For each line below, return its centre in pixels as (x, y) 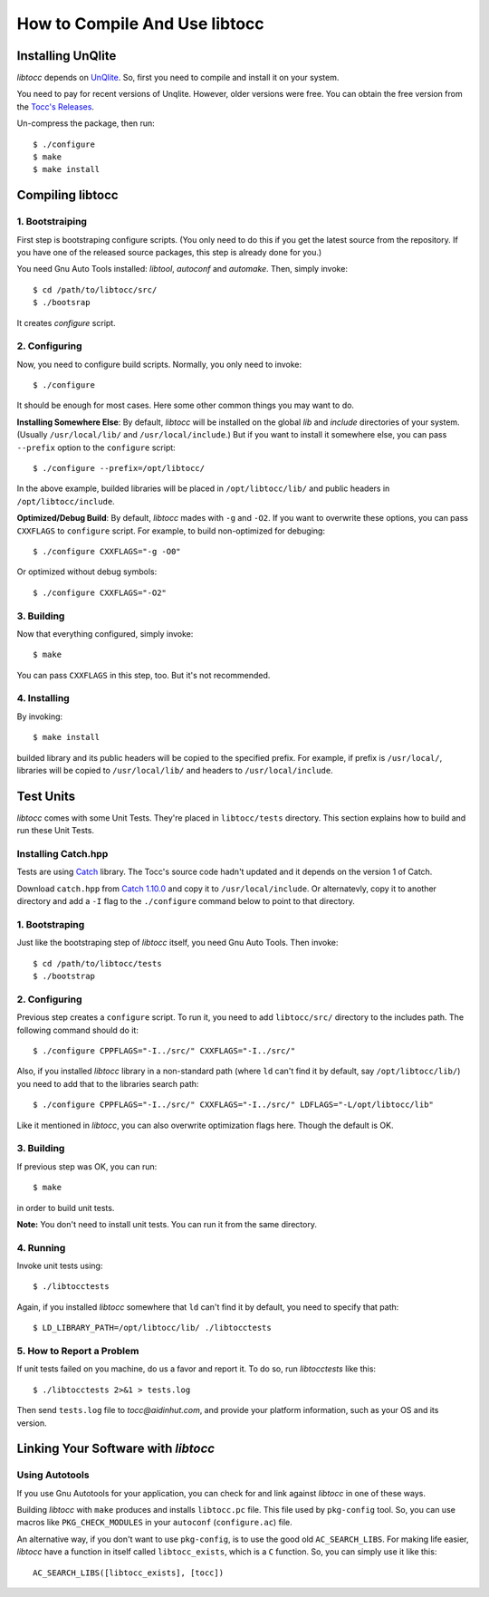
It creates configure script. (67, 322)
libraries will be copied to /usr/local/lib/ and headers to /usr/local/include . (175, 770)
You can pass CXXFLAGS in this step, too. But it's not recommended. (144, 675)
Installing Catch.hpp (62, 854)
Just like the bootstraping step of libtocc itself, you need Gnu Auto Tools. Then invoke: (177, 943)
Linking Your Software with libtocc (116, 1449)
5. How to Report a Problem (78, 1351)
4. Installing (43, 698)
